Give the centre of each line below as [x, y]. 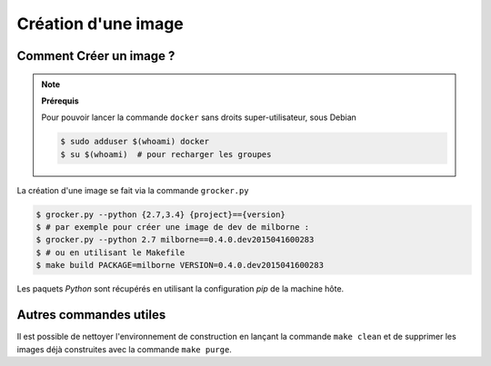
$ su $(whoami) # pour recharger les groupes [166, 154]
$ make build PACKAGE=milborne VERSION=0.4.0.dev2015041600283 [180, 265]
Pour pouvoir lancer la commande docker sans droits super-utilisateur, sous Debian [199, 117]
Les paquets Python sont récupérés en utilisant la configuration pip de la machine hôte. [180, 289]
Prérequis [60, 101]
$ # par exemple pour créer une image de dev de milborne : [173, 228]
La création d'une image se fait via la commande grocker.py [133, 190]
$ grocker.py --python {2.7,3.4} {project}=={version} [160, 214]
